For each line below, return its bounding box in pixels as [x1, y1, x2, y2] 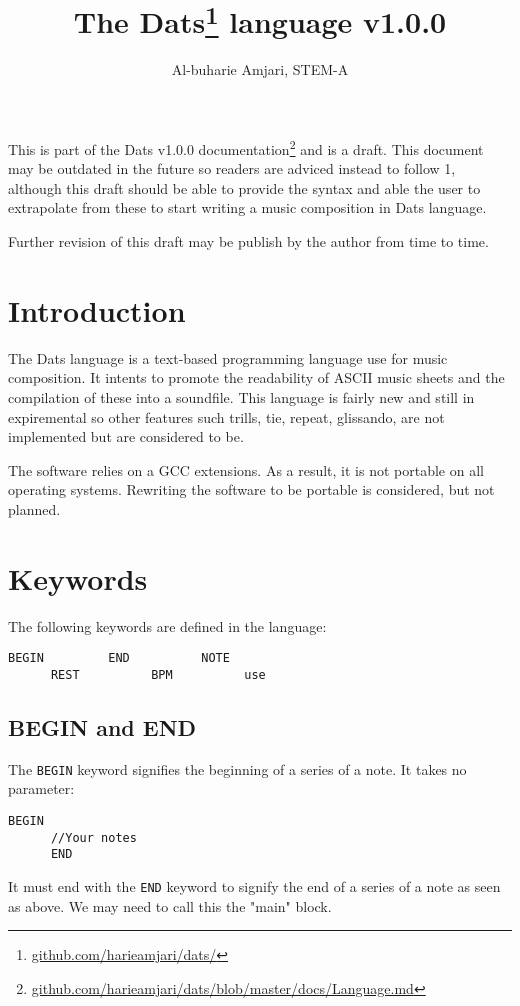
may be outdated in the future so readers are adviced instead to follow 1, [8, 158, 456, 179]
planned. [8, 498, 61, 519]
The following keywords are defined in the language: [8, 615, 327, 636]
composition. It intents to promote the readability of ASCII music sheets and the [8, 367, 505, 388]
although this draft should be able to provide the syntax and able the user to [8, 177, 481, 198]
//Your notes [50, 830, 137, 845]
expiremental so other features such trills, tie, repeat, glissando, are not [8, 406, 445, 427]
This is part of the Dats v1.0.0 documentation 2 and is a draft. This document [8, 136, 484, 159]
